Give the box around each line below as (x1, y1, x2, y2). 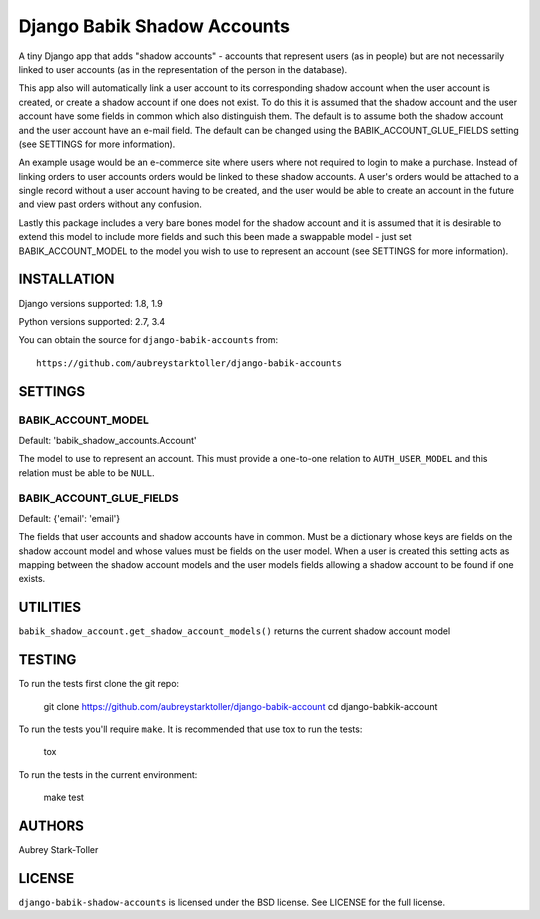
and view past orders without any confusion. (18, 198, 202, 210)
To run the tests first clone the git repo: (18, 678, 180, 690)
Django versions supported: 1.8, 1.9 (18, 297, 164, 309)
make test (43, 791, 85, 804)
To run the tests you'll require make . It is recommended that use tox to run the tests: (18, 723, 363, 735)
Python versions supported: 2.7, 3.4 (18, 315, 166, 327)
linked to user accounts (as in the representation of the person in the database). (18, 63, 348, 75)
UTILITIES (18, 599, 82, 616)
